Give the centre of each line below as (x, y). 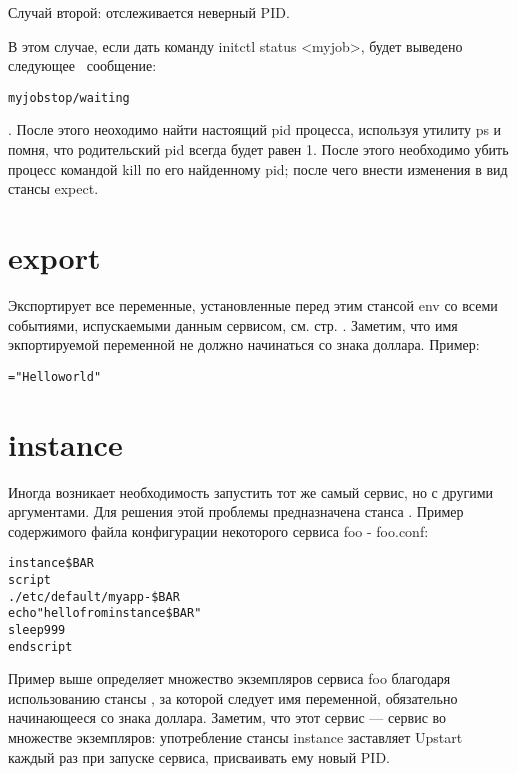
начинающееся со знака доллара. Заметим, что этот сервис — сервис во (227, 717)
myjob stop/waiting (69, 97)
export (54, 257)
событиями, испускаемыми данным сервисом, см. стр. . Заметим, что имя (233, 324)
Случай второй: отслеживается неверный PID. (149, 12)
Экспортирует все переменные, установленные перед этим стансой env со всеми (253, 304)
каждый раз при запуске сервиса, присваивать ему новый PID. (199, 756)
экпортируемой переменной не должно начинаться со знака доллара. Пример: (244, 344)
